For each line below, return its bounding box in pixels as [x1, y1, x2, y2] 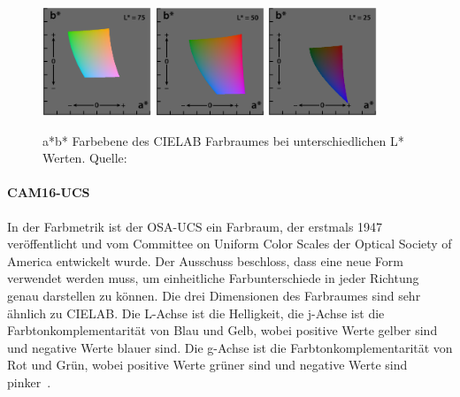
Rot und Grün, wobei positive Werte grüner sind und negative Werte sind [7, 355, 408, 374]
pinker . [7, 372, 51, 391]
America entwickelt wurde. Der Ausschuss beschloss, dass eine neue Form [7, 251, 403, 270]
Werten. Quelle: [42, 149, 127, 167]
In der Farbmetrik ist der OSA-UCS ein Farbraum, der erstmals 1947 [7, 217, 383, 235]
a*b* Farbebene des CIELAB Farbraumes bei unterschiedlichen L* [42, 131, 404, 149]
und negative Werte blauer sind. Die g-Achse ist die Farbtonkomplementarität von [7, 338, 453, 356]
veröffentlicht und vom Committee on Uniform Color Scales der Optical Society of [7, 234, 452, 253]
